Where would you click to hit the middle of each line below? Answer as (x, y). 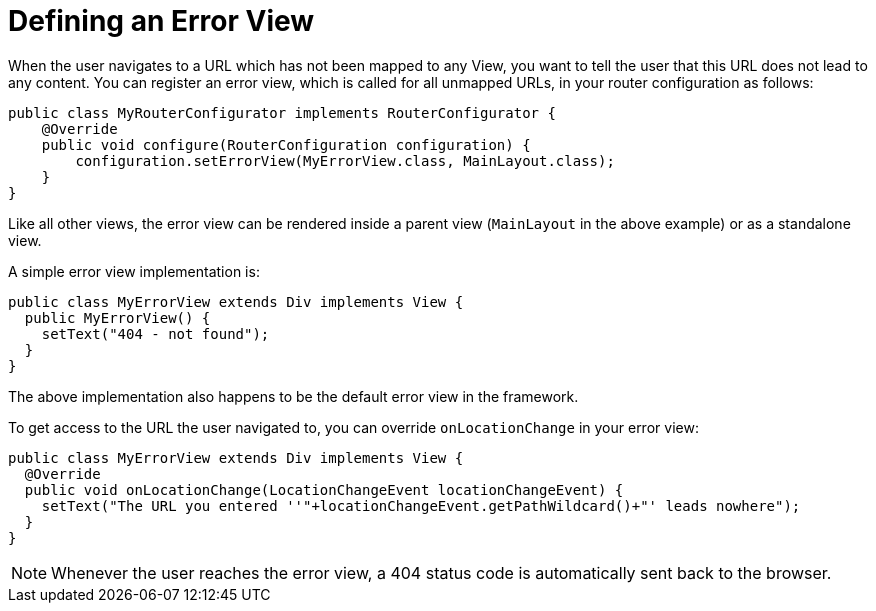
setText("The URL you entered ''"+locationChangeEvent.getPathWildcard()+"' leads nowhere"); (421, 505)
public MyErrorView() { (117, 317)
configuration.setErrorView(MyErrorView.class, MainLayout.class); (345, 160)
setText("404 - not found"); (155, 333)
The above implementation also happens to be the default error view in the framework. (293, 396)
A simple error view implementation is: (134, 271)
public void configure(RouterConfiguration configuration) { (286, 144)
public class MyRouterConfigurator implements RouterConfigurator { (282, 112)
